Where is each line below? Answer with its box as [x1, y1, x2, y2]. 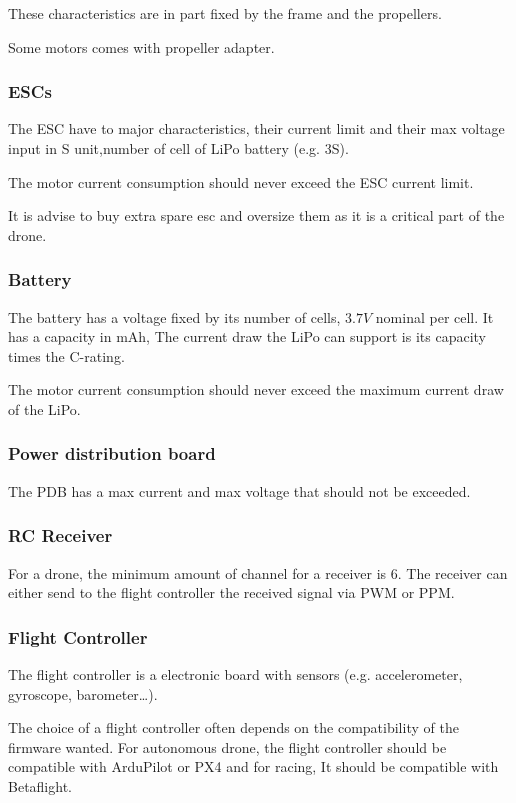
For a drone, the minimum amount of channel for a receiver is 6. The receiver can [8, 562, 508, 583]
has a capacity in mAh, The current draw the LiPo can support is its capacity [8, 326, 487, 347]
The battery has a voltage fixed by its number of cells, [8, 306, 341, 327]
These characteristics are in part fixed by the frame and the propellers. [8, 3, 442, 23]
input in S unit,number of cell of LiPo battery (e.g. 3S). [8, 138, 349, 158]
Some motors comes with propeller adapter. [8, 36, 275, 57]
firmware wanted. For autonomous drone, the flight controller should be [8, 736, 447, 757]
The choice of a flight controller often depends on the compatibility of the [8, 717, 459, 738]
